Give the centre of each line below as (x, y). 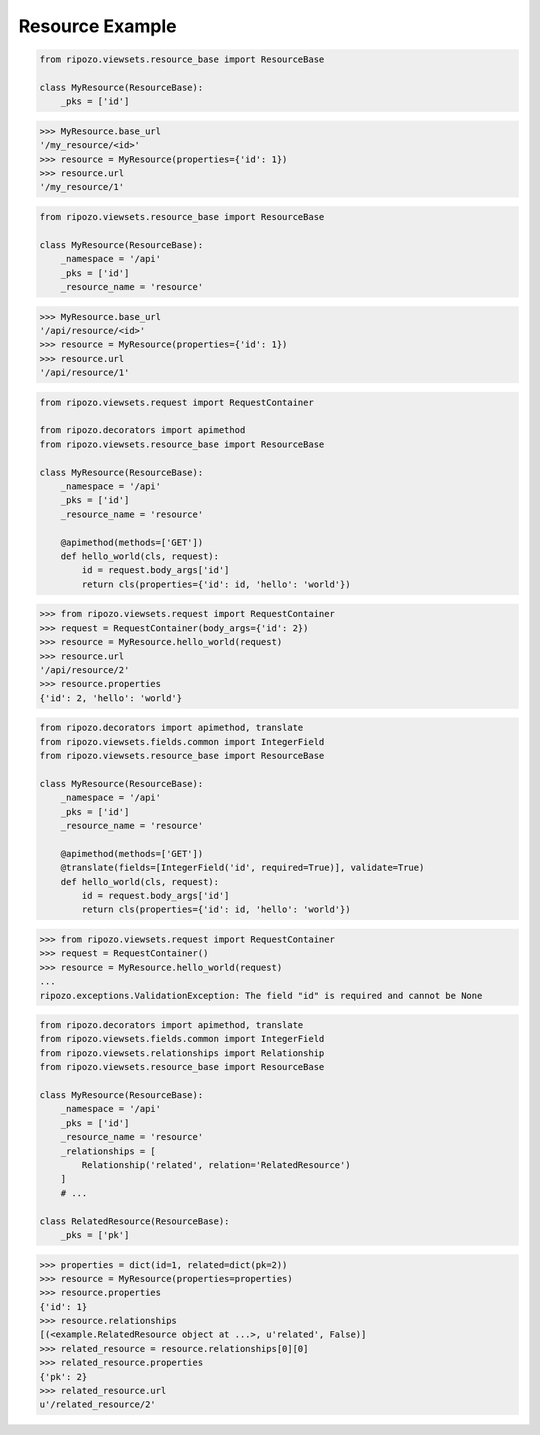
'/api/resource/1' (84, 373)
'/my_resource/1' (82, 187)
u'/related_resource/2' (98, 1404)
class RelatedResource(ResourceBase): (134, 1221)
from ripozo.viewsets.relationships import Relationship (182, 1053)
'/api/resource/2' (84, 669)
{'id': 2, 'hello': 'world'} (111, 698)
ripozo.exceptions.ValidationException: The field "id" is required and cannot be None (261, 995)
